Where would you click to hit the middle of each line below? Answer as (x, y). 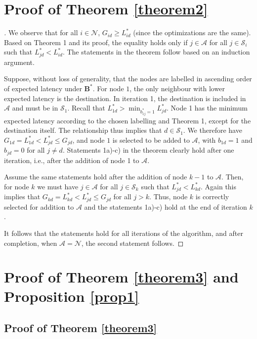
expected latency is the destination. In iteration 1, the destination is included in (125, 98)
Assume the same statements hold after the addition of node (96, 177)
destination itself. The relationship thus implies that (83, 130)
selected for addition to (39, 206)
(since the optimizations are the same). (192, 32)
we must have (58, 186)
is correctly (212, 197)
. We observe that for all (41, 32)
